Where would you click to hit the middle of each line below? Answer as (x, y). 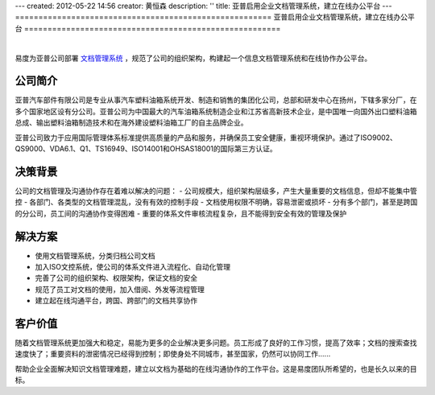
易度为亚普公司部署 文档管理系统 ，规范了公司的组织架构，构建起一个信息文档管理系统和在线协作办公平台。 (193, 58)
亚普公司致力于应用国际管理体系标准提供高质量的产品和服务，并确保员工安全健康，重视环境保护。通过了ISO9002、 (206, 138)
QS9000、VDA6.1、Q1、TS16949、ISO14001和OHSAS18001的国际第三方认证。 (146, 149)
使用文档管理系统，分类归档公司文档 (95, 255)
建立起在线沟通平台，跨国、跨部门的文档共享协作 (116, 301)
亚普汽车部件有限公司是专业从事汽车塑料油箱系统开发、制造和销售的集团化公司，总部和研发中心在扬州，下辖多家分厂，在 (216, 100)
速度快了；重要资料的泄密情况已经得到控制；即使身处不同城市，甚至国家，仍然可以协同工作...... (173, 354)
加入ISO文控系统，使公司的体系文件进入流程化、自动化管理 (133, 267)
